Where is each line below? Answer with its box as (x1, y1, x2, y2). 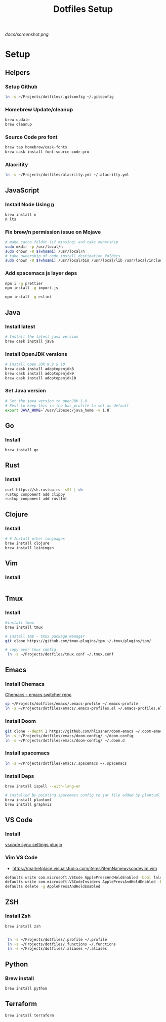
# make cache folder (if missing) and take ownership (5, 239, 119, 244)
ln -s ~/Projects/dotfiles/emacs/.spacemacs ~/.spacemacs (5, 761, 127, 766)
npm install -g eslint (5, 294, 52, 300)
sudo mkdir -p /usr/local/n (5, 244, 63, 249)
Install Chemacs (5, 680, 45, 687)
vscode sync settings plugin (5, 842, 63, 848)
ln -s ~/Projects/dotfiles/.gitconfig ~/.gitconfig (5, 94, 114, 99)
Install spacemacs (5, 749, 50, 756)
